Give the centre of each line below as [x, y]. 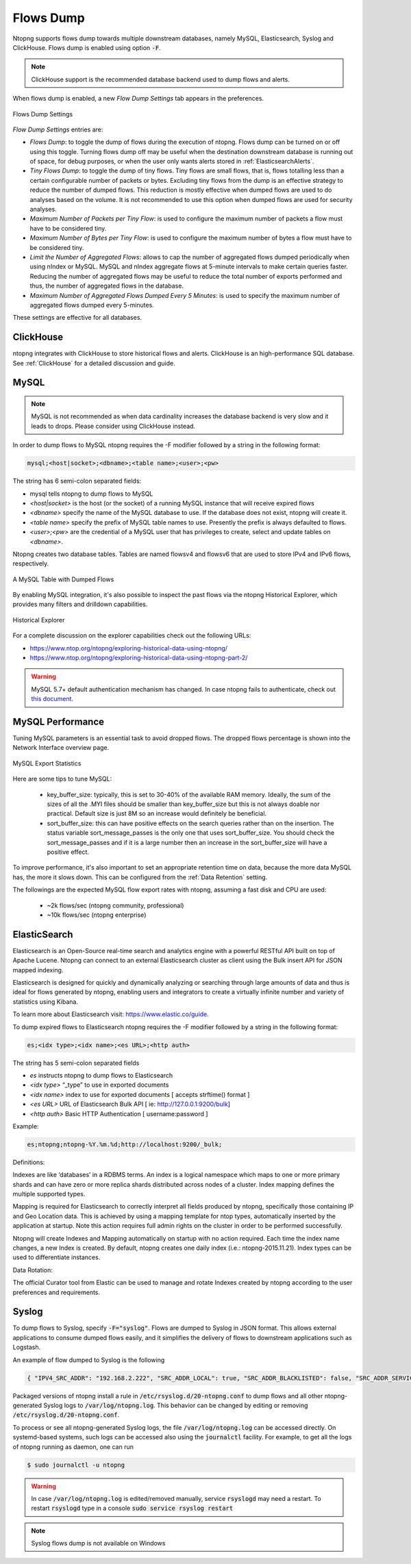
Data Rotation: [33, 1270]
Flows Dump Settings [43, 114]
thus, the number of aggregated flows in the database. [107, 286]
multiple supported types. [49, 1194]
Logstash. [27, 1347]
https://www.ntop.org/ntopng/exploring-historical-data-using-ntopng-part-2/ [139, 658]
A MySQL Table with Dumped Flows [63, 579]
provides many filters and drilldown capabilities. [80, 604]
